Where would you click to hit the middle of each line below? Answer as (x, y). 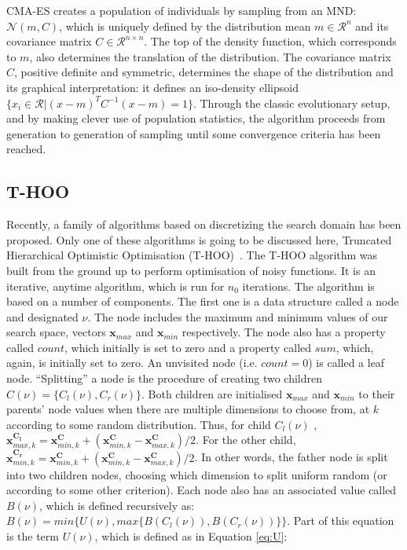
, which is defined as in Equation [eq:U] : (191, 536)
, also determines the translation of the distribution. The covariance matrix (210, 56)
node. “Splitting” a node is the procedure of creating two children (164, 378)
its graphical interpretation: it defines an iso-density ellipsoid (152, 87)
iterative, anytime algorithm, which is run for (115, 286)
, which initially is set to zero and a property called (188, 347)
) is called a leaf (346, 363)
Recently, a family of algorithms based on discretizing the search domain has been (204, 224)
